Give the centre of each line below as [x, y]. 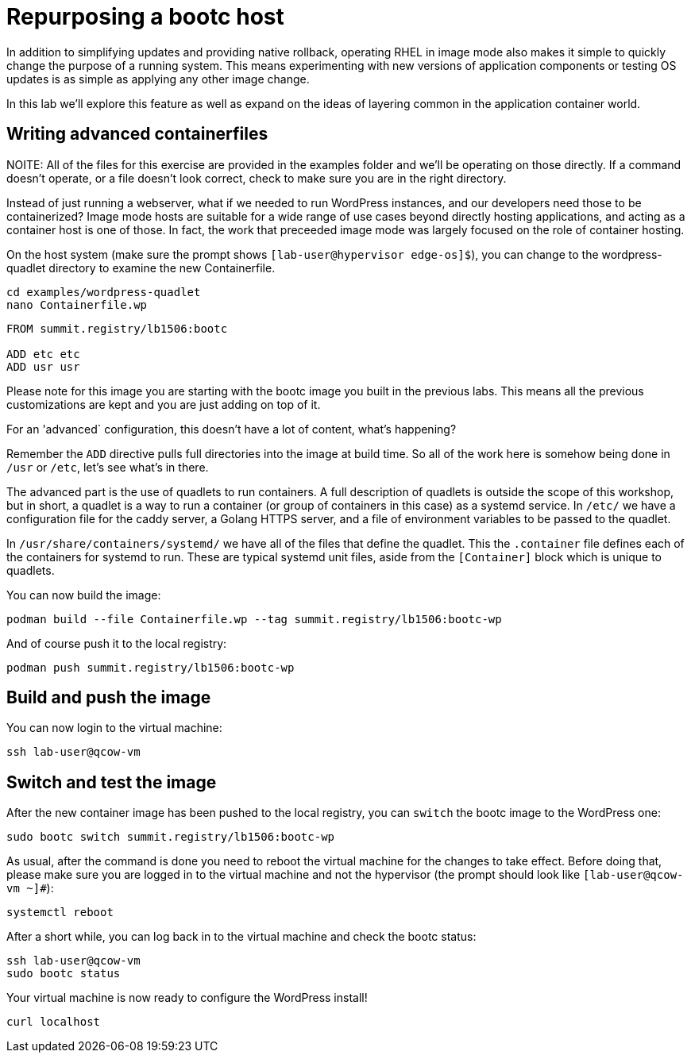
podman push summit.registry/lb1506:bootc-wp [151, 667]
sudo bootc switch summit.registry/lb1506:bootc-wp [171, 837]
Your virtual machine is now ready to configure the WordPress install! [187, 998]
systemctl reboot [60, 913]
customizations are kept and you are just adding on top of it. [164, 404]
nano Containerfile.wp [77, 304]
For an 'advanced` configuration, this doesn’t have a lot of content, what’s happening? [232, 429]
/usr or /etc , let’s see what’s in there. [108, 467]
